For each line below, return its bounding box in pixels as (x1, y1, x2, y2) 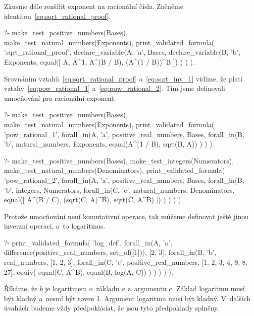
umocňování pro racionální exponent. (4, 92, 116, 103)
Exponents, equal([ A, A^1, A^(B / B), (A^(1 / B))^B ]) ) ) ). (4, 56, 195, 67)
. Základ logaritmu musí (172, 283, 245, 294)
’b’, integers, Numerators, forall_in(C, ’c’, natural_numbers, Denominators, (4, 184, 235, 195)
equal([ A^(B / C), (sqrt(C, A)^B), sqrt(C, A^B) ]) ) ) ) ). (4, 194, 183, 205)
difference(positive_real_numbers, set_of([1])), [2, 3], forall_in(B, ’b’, (4, 247, 217, 257)
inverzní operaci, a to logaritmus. (4, 221, 105, 231)
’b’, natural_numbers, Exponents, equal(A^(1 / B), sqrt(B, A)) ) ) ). (4, 139, 214, 149)
